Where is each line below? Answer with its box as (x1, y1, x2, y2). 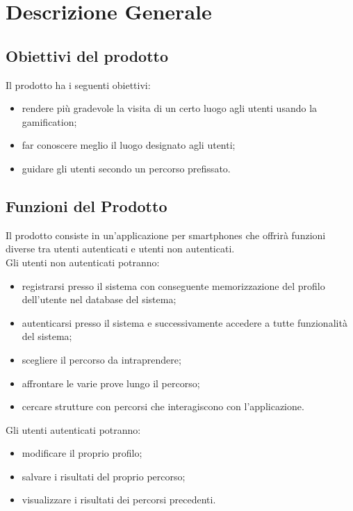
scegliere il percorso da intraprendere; (22, 352, 181, 366)
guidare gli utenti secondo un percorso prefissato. (22, 161, 231, 175)
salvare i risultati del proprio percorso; (22, 469, 186, 483)
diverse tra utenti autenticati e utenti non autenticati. (6, 241, 235, 256)
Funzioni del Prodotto (6, 195, 167, 216)
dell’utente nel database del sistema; (22, 292, 176, 307)
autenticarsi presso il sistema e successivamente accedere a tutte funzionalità (22, 315, 347, 330)
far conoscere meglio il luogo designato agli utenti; (22, 138, 236, 152)
